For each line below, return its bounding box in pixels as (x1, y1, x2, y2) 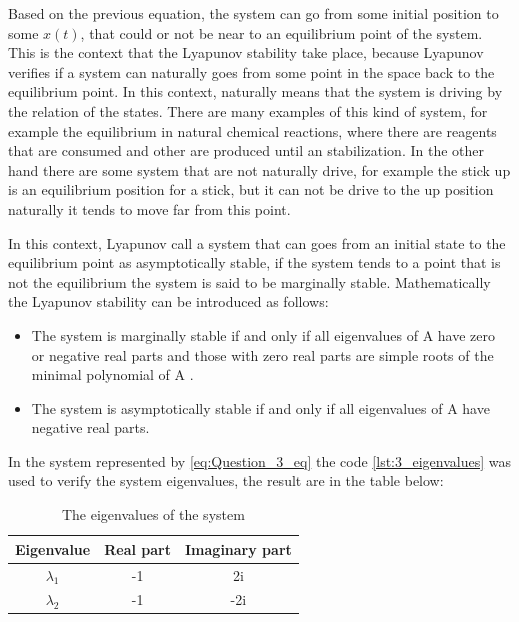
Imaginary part (184, 538, 292, 559)
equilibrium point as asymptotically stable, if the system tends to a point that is (8, 252, 501, 273)
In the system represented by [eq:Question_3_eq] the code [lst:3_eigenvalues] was (8, 450, 512, 471)
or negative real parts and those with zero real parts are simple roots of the (31, 344, 494, 365)
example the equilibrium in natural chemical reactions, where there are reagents (8, 120, 497, 141)
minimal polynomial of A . (31, 364, 194, 385)
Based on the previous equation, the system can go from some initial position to (8, 3, 499, 23)
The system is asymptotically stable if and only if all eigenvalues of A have (31, 397, 490, 418)
